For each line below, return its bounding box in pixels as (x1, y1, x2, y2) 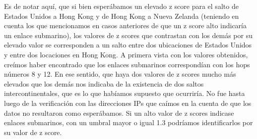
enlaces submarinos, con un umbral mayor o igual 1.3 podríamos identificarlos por (4, 117, 253, 128)
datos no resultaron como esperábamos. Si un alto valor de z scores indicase (4, 107, 234, 118)
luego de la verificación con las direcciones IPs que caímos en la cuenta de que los (4, 97, 252, 108)
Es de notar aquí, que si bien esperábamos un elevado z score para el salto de (4, 1, 239, 11)
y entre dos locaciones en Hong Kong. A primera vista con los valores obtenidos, (4, 49, 248, 59)
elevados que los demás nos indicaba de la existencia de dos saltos (4, 78, 204, 89)
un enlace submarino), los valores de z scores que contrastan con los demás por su (4, 30, 253, 40)
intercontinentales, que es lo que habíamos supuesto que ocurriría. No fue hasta (4, 88, 245, 98)
